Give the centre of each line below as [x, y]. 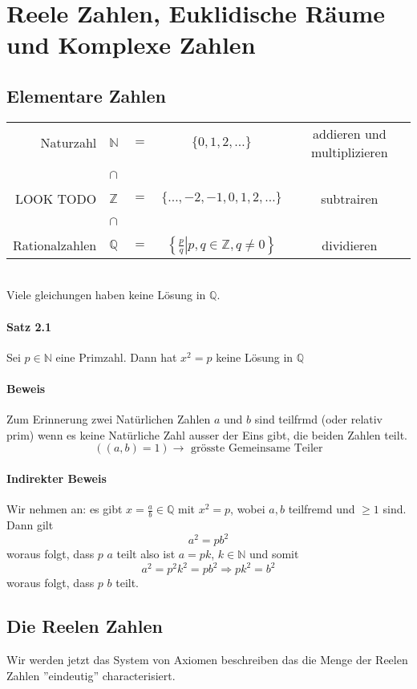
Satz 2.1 [29, 326]
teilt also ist [146, 554]
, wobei [248, 509]
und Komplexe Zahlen [131, 45]
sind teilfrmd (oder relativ [319, 419]
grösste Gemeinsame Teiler [257, 449]
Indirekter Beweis [57, 478]
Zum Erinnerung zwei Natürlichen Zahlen [109, 419]
